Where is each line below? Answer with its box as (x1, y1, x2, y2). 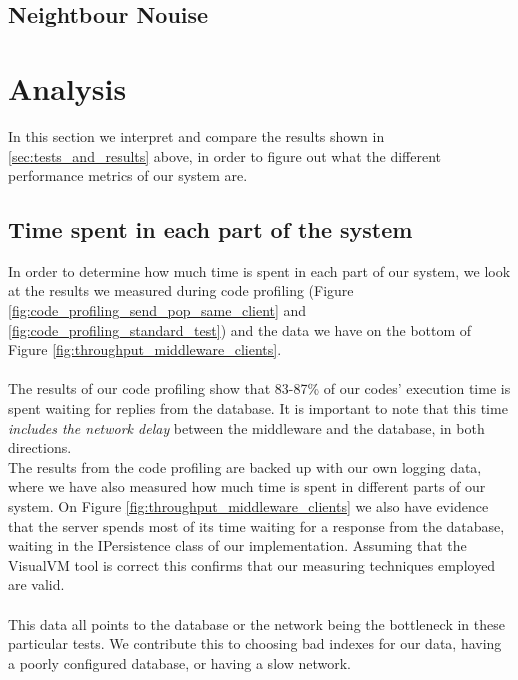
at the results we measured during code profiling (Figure (8, 280, 354, 301)
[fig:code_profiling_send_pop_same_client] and (8, 300, 307, 321)
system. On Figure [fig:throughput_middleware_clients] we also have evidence (8, 496, 489, 517)
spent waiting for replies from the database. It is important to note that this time (8, 398, 508, 419)
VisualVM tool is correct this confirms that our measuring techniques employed (8, 554, 496, 575)
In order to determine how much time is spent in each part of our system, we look (8, 260, 511, 281)
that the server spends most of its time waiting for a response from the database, (8, 515, 505, 536)
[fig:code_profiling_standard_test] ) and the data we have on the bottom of (8, 319, 472, 340)
